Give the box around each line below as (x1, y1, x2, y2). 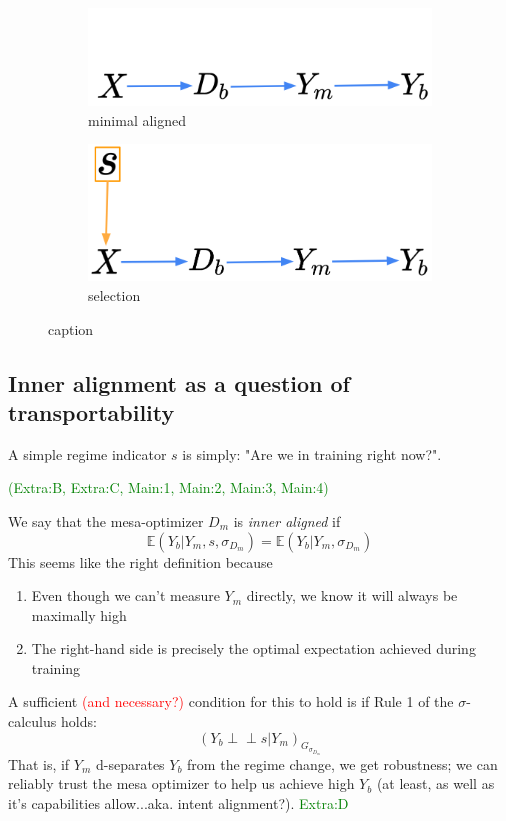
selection (88, 284, 141, 305)
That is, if (8, 753, 70, 774)
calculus (8, 711, 57, 732)
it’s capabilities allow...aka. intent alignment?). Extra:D (8, 793, 349, 813)
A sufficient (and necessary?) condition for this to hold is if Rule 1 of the (8, 691, 454, 712)
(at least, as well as (376, 773, 495, 794)
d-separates (96, 753, 165, 774)
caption (48, 318, 94, 339)
